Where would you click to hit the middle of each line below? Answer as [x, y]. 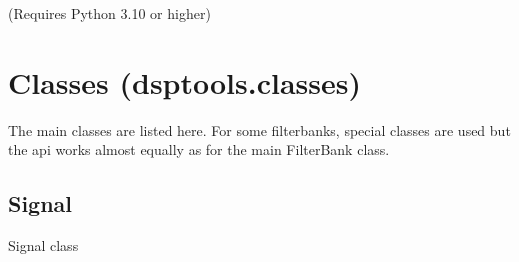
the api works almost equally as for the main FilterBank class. [199, 149]
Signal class [43, 245]
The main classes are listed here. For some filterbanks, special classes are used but [259, 129]
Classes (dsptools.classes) [184, 81]
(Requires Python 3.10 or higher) [109, 13]
